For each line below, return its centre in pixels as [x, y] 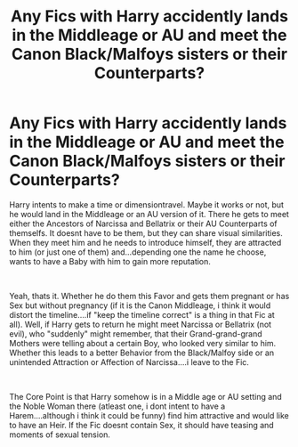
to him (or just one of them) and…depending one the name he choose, [138, 252]
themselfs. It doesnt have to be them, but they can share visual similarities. [146, 232]
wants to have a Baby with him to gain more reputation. [110, 261]
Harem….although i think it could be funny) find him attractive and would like [149, 415]
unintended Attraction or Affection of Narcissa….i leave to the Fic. [129, 362]
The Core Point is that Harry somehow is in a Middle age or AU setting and [145, 396]
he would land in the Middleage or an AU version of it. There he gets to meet [149, 214]
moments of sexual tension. [60, 435]
